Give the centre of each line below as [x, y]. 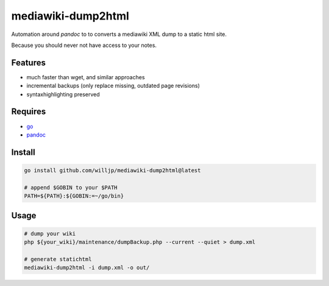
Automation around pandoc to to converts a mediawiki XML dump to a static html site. [119, 34]
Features [28, 63]
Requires [29, 112]
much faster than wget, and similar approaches [86, 77]
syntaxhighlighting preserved [63, 94]
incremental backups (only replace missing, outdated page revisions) [113, 86]
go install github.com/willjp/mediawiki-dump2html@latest [112, 170]
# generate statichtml [58, 259]
